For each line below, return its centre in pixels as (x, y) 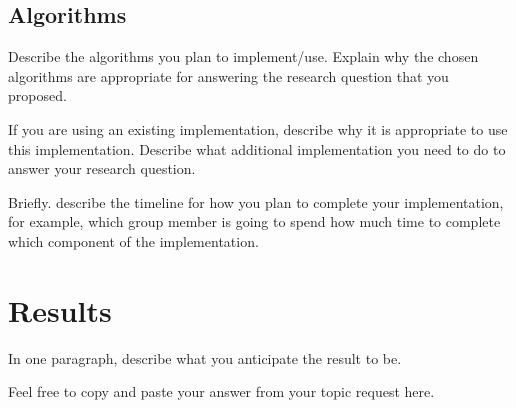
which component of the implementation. (133, 240)
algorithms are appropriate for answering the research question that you (228, 75)
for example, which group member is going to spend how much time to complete (254, 221)
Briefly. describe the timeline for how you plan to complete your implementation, (256, 201)
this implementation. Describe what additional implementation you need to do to (257, 148)
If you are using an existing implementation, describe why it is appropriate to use (258, 128)
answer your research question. (102, 168)
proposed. (37, 95)
